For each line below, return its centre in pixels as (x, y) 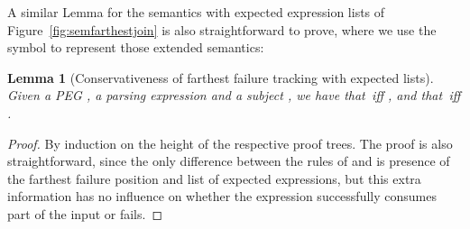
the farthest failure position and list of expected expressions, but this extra (214, 178)
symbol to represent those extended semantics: (136, 47)
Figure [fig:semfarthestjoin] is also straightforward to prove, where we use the (222, 29)
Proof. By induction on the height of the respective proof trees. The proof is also (230, 143)
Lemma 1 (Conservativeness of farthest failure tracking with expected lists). (221, 77)
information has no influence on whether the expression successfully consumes (222, 196)
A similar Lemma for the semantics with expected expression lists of (196, 12)
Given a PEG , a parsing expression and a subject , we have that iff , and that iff (234, 95)
